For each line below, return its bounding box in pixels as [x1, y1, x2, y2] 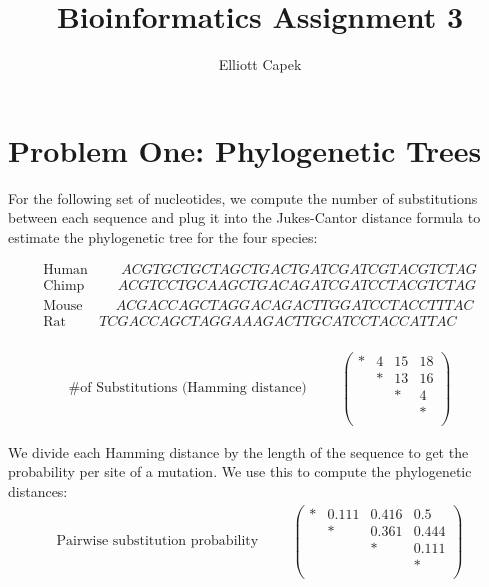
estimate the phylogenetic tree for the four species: [8, 226, 318, 247]
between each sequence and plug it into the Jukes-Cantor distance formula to [8, 207, 481, 228]
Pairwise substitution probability [56, 534, 259, 549]
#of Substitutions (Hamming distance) [68, 381, 307, 396]
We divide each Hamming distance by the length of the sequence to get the [8, 441, 469, 462]
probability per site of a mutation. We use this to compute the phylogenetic [8, 461, 472, 482]
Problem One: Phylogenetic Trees [8, 129, 482, 170]
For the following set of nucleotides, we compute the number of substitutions [8, 187, 478, 208]
